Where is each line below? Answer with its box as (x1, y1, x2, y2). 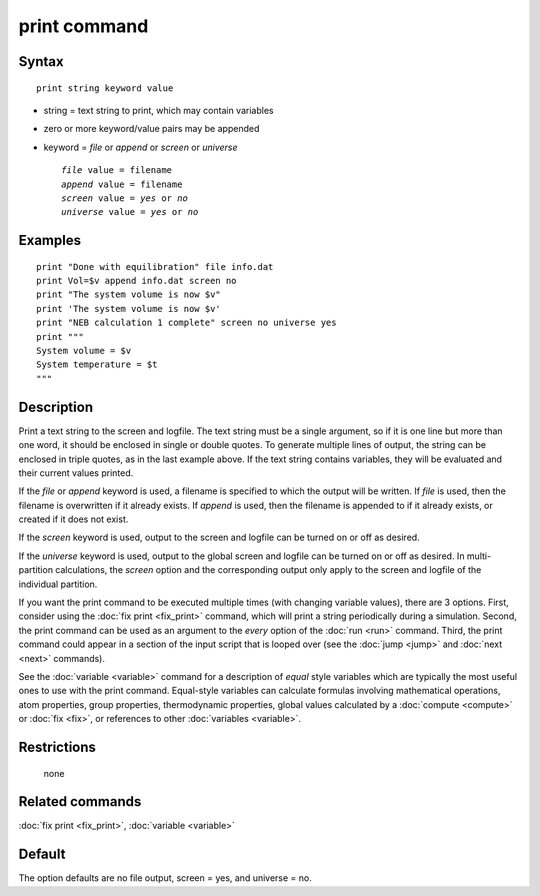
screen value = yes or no (61, 192, 189, 204)
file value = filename (61, 165, 173, 176)
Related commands (18, 793, 142, 810)
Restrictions (18, 738, 97, 755)
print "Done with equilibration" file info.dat (36, 261, 274, 272)
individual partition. (18, 578, 98, 590)
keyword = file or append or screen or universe (43, 141, 239, 153)
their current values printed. (18, 466, 134, 479)
